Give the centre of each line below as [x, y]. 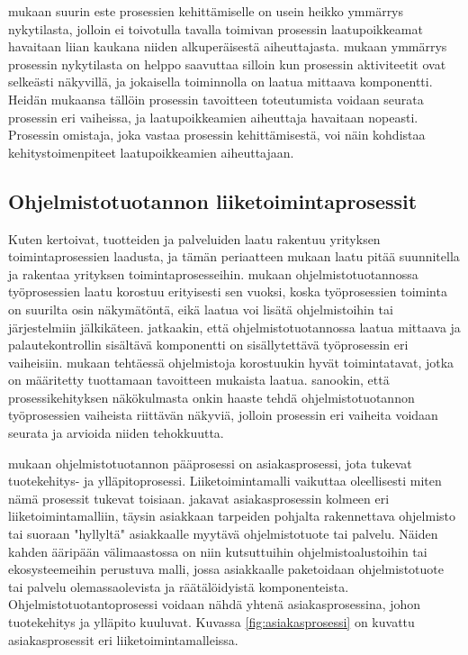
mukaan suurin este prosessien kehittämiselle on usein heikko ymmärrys [206, 11]
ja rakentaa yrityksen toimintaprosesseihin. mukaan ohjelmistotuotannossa [213, 273]
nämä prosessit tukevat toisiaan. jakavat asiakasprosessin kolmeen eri [199, 498]
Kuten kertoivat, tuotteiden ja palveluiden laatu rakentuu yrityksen [194, 238]
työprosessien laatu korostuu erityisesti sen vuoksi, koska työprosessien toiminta [228, 291]
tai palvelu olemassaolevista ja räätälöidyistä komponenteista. [179, 586]
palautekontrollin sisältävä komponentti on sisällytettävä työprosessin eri [208, 345]
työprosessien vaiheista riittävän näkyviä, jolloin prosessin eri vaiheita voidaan [223, 415]
